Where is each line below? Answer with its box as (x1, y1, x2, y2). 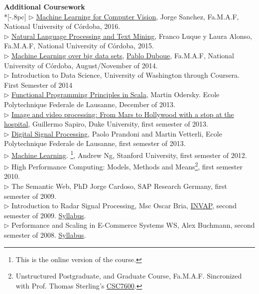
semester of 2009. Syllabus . (4, 210, 86, 220)
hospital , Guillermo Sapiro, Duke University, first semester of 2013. (4, 119, 209, 129)
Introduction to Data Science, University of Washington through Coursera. (11, 70, 240, 80)
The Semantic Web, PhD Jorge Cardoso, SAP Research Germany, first (11, 181, 227, 191)
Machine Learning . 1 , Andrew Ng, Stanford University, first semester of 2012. (11, 148, 247, 160)
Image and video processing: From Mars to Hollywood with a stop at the (11, 109, 234, 119)
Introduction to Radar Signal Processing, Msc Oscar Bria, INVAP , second (11, 200, 237, 211)
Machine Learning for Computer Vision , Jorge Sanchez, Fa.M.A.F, (36, 11, 239, 21)
